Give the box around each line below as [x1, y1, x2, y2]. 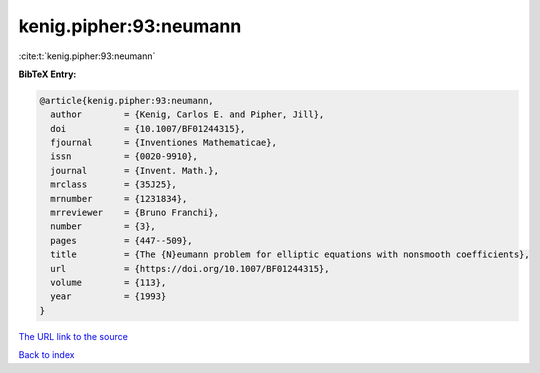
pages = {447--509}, [50, 235, 194, 246]
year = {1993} [50, 291, 167, 302]
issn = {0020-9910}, [50, 151, 199, 162]
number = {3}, [50, 221, 157, 232]
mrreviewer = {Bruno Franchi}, [50, 207, 220, 219]
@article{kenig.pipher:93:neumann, [39, 95, 214, 106]
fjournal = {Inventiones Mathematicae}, [50, 137, 277, 149]
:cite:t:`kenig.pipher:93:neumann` [18, 50, 156, 62]
